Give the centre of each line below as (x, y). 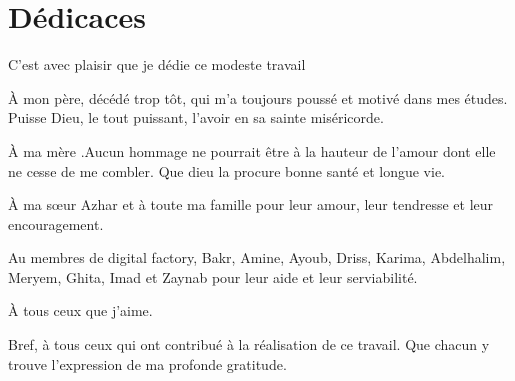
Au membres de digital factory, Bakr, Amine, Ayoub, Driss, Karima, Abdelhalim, (257, 257)
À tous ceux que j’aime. (80, 310)
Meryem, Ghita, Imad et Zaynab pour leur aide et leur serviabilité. (213, 276)
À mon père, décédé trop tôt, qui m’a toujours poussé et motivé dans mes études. (258, 97)
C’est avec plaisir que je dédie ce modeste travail (157, 64)
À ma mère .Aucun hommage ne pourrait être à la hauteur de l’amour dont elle (252, 150)
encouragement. (56, 223)
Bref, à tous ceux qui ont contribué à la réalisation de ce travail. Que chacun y (249, 344)
